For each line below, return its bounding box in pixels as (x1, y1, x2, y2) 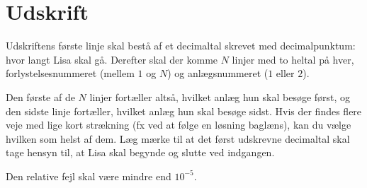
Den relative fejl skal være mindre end (6, 168, 171, 183)
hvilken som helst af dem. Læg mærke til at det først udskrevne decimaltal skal (6, 131, 350, 146)
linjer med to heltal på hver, (232, 52, 354, 66)
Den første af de (6, 89, 75, 104)
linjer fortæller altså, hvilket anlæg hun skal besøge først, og (89, 89, 351, 104)
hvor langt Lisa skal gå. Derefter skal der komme (6, 52, 218, 66)
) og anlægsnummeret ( (167, 66, 269, 81)
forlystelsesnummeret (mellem (6, 66, 135, 81)
